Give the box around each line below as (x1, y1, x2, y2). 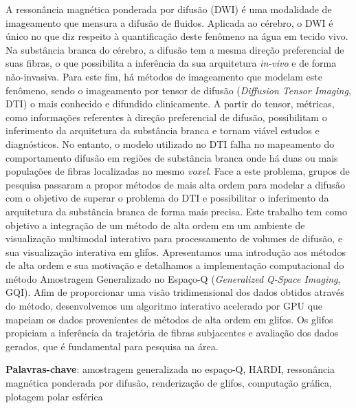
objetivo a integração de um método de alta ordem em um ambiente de (5, 217, 305, 232)
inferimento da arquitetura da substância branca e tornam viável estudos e (5, 123, 320, 138)
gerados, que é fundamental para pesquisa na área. (5, 339, 219, 353)
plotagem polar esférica (5, 389, 103, 403)
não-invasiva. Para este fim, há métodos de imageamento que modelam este (5, 69, 322, 83)
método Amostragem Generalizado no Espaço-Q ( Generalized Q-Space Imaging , (5, 271, 341, 286)
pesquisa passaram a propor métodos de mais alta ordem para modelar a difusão (5, 177, 345, 191)
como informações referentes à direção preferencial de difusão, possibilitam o (5, 109, 327, 124)
